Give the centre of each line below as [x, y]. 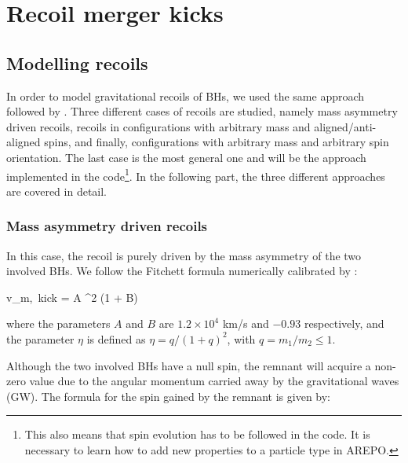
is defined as [116, 338]
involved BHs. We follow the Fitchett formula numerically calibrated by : [182, 271]
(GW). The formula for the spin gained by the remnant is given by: [168, 396]
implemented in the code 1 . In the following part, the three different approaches [196, 175]
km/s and [246, 323]
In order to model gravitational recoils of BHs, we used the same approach [186, 96]
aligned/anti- [345, 126]
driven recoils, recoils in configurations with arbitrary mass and [158, 126]
